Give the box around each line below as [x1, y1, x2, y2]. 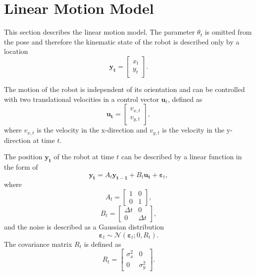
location [4, 46, 28, 56]
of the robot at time [53, 151, 114, 162]
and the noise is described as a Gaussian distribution [4, 221, 164, 231]
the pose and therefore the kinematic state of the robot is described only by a [4, 36, 240, 46]
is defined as [84, 238, 121, 249]
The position [4, 151, 43, 162]
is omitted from [205, 27, 252, 37]
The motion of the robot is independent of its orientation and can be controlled [4, 84, 245, 94]
